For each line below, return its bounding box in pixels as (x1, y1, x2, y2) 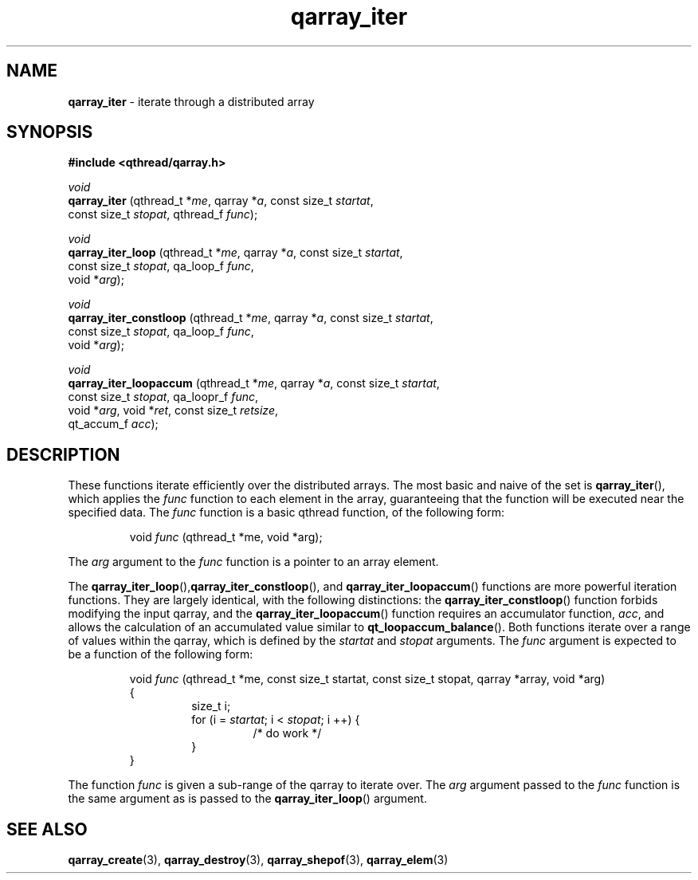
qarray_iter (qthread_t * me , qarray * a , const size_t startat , (68, 194, 374, 208)
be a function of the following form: (68, 647, 253, 662)
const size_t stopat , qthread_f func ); (68, 207, 258, 222)
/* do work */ (253, 726, 322, 741)
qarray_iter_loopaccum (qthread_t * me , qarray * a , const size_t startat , (68, 376, 440, 391)
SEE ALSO (6, 819, 88, 839)
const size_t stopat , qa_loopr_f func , (68, 390, 258, 404)
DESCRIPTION (6, 444, 120, 465)
